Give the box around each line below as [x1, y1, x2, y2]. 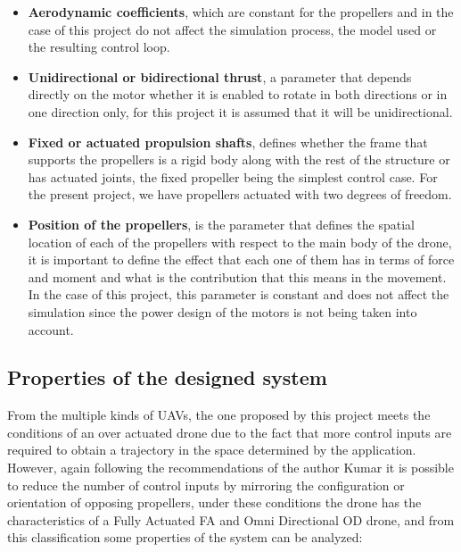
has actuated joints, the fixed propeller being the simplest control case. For [28, 167, 438, 186]
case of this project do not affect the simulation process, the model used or [28, 20, 437, 38]
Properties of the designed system [7, 364, 327, 391]
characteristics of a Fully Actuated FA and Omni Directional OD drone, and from [7, 510, 455, 529]
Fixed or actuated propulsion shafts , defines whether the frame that [28, 132, 428, 151]
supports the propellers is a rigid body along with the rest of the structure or [28, 150, 450, 169]
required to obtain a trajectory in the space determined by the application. [7, 440, 416, 459]
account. [28, 320, 74, 339]
